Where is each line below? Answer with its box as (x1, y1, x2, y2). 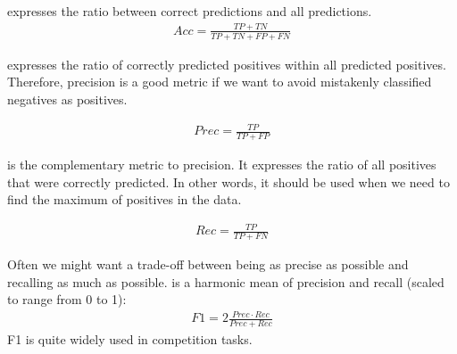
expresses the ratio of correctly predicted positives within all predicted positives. (7, 54, 446, 73)
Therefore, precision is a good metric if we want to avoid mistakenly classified (7, 72, 432, 91)
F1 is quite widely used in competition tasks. (7, 330, 253, 349)
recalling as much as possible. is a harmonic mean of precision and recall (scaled (7, 272, 445, 291)
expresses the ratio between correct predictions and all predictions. (7, 2, 372, 20)
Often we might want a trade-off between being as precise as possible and (7, 255, 409, 274)
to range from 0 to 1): (7, 290, 127, 309)
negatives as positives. (7, 89, 128, 108)
